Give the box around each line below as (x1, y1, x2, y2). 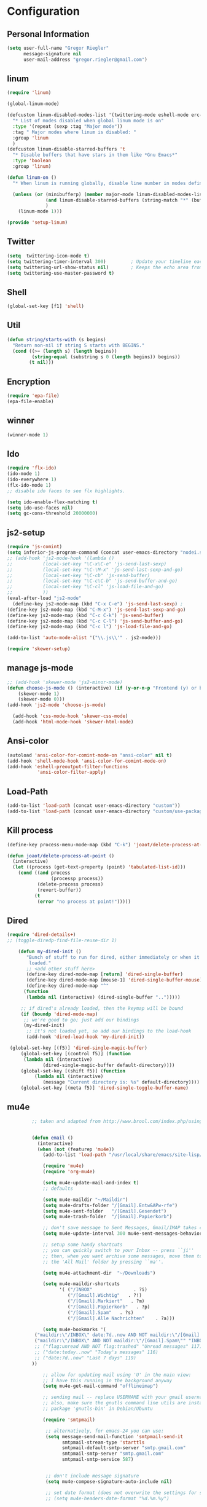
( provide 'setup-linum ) (7, 219, 68, 226)
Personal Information (7, 29, 90, 39)
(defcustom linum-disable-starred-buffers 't (7, 146, 125, 152)
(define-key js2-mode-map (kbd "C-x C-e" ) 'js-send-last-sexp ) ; (12, 600, 184, 607)
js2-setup (7, 527, 45, 538)
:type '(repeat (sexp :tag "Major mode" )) (12, 123, 123, 130)
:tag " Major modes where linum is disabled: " (12, 129, 137, 135)
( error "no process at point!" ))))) (37, 899, 131, 905)
